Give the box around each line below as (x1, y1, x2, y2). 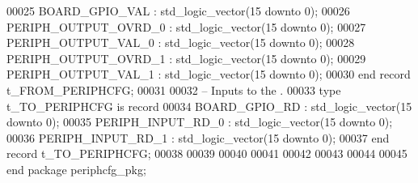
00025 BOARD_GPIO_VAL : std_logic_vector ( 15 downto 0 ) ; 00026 (6, 2, 350, 19)
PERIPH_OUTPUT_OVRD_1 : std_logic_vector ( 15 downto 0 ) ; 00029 (6, 49, 366, 66)
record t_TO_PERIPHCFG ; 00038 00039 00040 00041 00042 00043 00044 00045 (6, 145, 407, 162)
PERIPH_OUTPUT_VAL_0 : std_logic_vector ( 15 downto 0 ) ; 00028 (6, 34, 355, 51)
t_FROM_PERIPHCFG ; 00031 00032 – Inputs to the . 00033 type (6, 81, 341, 98)
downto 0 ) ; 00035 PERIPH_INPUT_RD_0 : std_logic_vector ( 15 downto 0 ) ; (6, 113, 393, 130)
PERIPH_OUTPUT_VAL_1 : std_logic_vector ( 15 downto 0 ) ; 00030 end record (6, 66, 411, 83)
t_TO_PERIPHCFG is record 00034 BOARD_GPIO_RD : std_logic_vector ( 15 (6, 97, 412, 114)
